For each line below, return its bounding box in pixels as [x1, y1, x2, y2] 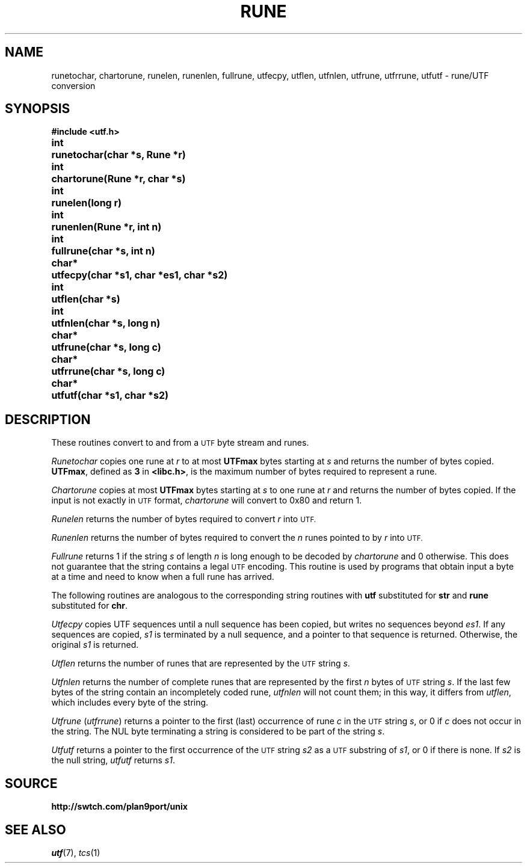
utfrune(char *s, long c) [51, 341, 161, 354]
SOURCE [5, 775, 58, 791]
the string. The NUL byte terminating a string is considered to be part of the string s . [51, 726, 385, 737]
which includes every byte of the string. [51, 697, 209, 708]
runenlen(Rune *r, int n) [51, 221, 162, 233]
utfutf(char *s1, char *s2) [51, 389, 169, 402]
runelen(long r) [51, 197, 122, 209]
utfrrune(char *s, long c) [51, 365, 165, 378]
